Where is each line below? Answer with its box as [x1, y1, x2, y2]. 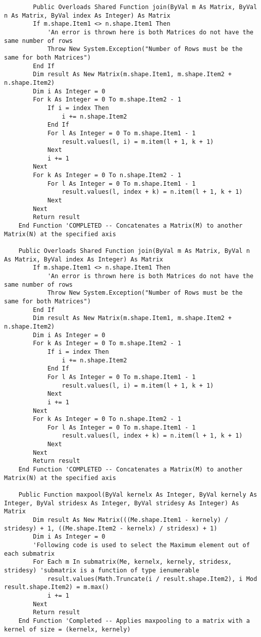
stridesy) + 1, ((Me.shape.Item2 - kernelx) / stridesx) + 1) [4, 524, 218, 532]
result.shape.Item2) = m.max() [4, 583, 109, 591]
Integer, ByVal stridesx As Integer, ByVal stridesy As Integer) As [4, 499, 239, 507]
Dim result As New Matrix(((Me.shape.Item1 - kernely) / [33, 516, 228, 524]
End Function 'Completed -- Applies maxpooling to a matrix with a [18, 617, 250, 624]
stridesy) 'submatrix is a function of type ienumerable [4, 566, 199, 574]
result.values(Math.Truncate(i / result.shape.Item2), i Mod [47, 575, 257, 582]
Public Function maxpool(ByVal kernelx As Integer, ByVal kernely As [18, 491, 257, 499]
